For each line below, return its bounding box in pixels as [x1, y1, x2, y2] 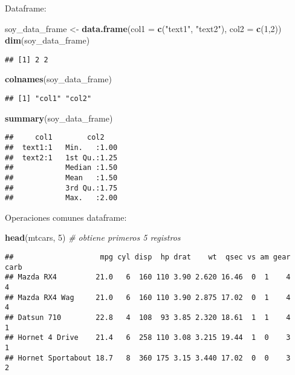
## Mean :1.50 [5, 173, 118, 182]
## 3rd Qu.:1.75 [5, 183, 118, 192]
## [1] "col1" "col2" [5, 94, 92, 103]
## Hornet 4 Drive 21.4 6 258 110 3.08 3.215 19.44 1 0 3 [5, 333, 291, 342]
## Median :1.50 [5, 163, 118, 172]
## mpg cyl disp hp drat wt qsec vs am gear [5, 253, 291, 262]
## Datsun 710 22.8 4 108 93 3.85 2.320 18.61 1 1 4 [5, 313, 291, 322]
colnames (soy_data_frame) [5, 73, 112, 85]
